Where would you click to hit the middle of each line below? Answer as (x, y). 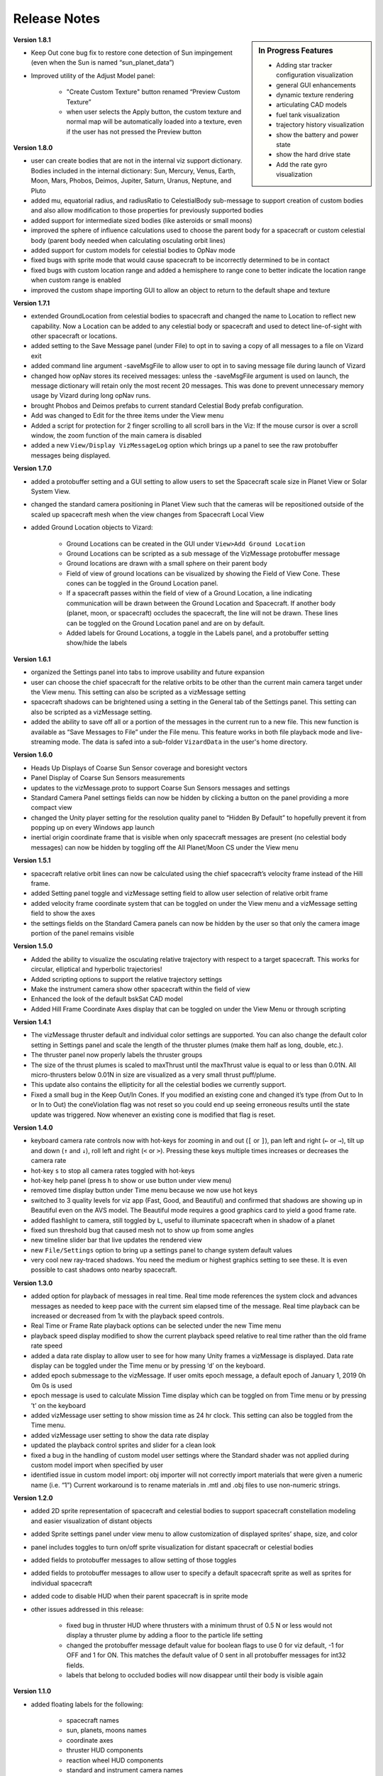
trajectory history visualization (320, 125)
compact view (51, 808)
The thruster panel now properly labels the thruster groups (117, 1055)
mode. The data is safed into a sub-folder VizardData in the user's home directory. (184, 742)
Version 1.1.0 (32, 1691)
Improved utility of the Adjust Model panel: (93, 75)
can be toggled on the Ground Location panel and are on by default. (166, 623)
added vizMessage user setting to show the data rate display (120, 1435)
